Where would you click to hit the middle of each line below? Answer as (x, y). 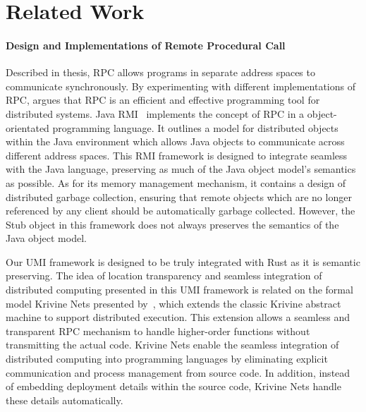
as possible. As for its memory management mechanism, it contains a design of (176, 182)
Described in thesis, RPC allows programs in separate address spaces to (160, 72)
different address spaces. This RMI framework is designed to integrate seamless (177, 155)
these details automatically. (65, 400)
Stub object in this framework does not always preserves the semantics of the (172, 224)
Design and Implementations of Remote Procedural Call (146, 45)
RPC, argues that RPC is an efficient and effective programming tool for (163, 100)
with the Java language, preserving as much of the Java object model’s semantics (181, 169)
